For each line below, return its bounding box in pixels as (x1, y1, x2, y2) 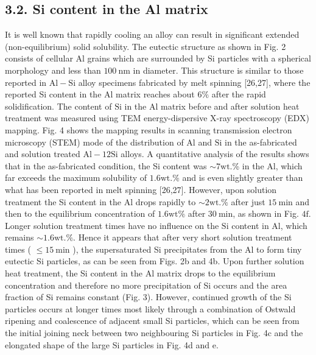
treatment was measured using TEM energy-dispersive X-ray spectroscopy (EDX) (5, 111, 309, 124)
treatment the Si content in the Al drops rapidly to (5, 195, 196, 208)
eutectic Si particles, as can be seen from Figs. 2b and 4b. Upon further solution (5, 255, 304, 267)
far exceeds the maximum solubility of (5, 171, 147, 184)
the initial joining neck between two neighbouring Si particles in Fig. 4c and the (5, 326, 303, 339)
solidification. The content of (5, 99, 112, 112)
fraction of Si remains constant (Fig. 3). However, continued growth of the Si (5, 290, 292, 303)
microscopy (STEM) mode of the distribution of (5, 135, 184, 148)
